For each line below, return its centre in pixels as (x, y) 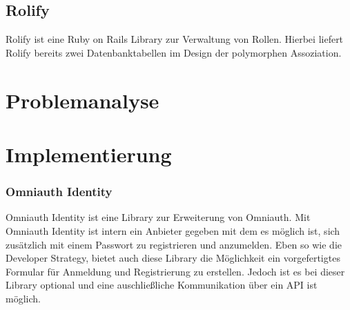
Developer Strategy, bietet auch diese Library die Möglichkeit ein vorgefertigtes (173, 258)
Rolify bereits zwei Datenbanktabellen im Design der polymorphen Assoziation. (174, 52)
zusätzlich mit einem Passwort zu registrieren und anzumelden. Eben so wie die (174, 244)
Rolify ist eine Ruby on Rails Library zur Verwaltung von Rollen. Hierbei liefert (175, 39)
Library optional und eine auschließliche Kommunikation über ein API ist (162, 285)
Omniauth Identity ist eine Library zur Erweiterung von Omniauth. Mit (158, 217)
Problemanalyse (82, 100)
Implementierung (89, 154)
